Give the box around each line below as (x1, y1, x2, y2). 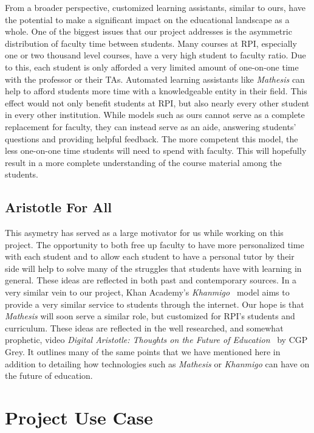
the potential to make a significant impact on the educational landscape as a (5, 13, 290, 26)
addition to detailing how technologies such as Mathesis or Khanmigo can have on (5, 357, 310, 370)
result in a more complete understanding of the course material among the (5, 156, 282, 168)
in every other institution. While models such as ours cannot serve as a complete (5, 108, 305, 121)
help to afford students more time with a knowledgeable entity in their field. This (5, 85, 307, 97)
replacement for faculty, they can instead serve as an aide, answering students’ (5, 120, 296, 133)
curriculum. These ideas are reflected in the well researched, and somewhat (5, 321, 284, 334)
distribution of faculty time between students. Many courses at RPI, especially (5, 36, 297, 49)
